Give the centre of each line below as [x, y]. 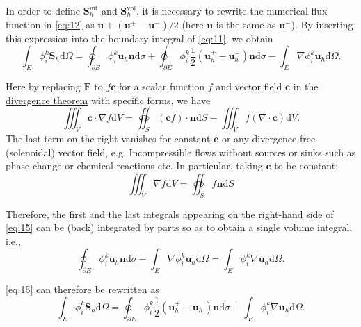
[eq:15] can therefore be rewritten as [82, 289]
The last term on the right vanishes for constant [108, 138]
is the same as [246, 24]
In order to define [43, 10]
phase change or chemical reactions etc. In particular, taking [134, 166]
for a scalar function [162, 86]
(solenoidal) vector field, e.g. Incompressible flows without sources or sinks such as [181, 152]
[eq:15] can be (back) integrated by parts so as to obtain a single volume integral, [179, 227]
